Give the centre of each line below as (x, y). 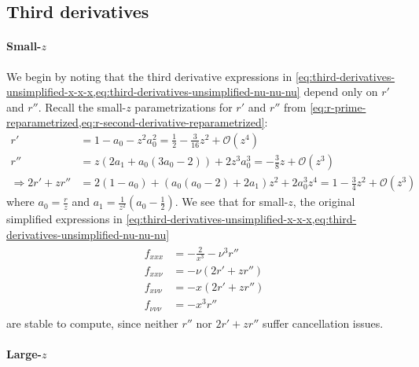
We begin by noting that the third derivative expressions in (149, 76)
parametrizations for (184, 106)
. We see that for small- (232, 202)
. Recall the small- (82, 106)
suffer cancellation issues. (323, 323)
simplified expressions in (64, 219)
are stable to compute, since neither (92, 323)
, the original (324, 202)
